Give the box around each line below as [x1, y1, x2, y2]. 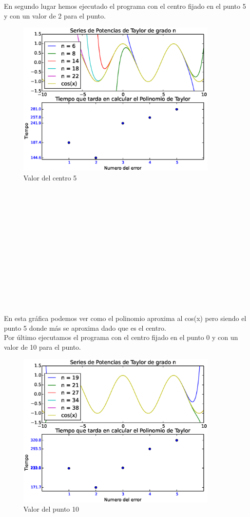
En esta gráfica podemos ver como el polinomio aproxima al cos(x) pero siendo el [4, 313, 247, 323]
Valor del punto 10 [23, 504, 79, 514]
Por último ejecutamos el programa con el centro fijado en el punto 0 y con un [4, 332, 238, 342]
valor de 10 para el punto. [4, 342, 81, 352]
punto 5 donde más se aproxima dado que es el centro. [4, 322, 166, 333]
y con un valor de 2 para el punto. [4, 10, 106, 20]
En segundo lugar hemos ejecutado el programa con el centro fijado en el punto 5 [4, 1, 246, 11]
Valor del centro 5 [23, 172, 77, 182]
